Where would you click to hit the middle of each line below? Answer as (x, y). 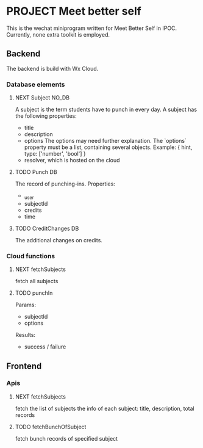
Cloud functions (31, 256)
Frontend (24, 366)
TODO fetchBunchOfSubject (51, 427)
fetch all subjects (37, 281)
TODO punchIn (34, 293)
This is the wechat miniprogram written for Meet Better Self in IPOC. (92, 28)
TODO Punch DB (36, 172)
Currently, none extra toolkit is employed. (58, 34)
